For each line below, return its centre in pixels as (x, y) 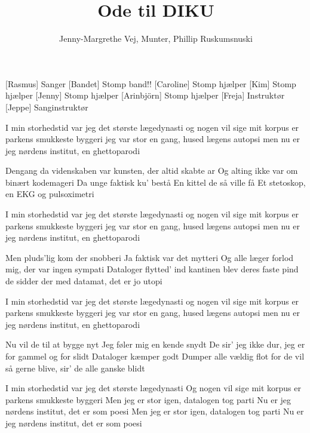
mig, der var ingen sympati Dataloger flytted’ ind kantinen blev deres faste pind (152, 269)
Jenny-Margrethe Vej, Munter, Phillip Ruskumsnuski (156, 39)
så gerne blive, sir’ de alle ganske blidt (75, 368)
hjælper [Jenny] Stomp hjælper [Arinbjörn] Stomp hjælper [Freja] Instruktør (145, 95)
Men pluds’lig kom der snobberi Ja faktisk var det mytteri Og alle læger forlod (150, 257)
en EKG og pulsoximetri (50, 194)
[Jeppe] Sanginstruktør (47, 107)
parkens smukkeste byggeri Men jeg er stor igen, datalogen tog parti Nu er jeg (148, 399)
